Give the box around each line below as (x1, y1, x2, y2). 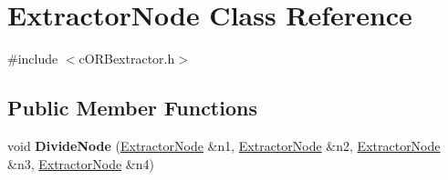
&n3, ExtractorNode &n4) (7, 154, 154, 173)
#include (7, 49, 58, 68)
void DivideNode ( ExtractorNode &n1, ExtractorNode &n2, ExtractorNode (7, 135, 441, 155)
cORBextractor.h (78, 49, 175, 68)
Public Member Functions (7, 94, 257, 122)
